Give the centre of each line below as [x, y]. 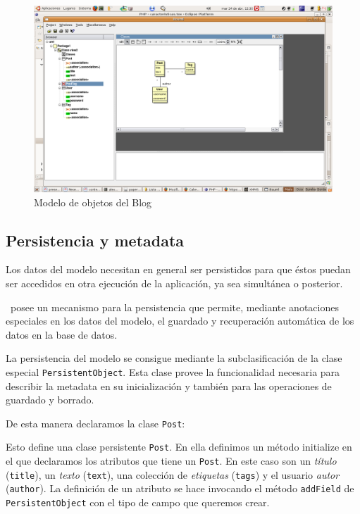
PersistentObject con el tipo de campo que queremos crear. [138, 502]
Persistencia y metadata [95, 240]
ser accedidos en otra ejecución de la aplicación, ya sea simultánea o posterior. [174, 283]
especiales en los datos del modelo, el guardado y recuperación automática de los [180, 321]
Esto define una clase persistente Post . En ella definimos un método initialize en [179, 447]
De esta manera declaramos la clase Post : [95, 423]
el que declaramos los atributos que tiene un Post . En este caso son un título [171, 461]
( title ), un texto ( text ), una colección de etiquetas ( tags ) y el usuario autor [173, 474]
